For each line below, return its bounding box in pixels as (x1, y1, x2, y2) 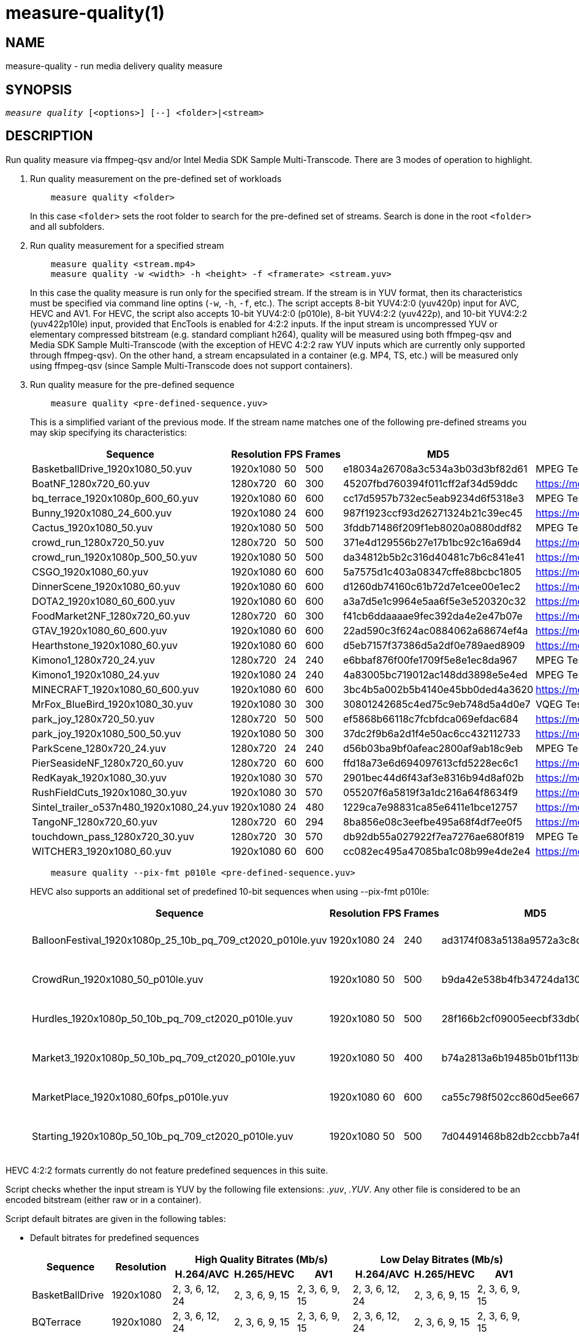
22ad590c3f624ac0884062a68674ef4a (343, 624, 528, 637)
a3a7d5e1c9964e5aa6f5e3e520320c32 (343, 594, 526, 607)
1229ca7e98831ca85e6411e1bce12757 (343, 800, 518, 813)
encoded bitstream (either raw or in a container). (6, 1194, 202, 1205)
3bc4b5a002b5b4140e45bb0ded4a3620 (343, 683, 534, 696)
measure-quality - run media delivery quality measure (6, 61, 223, 72)
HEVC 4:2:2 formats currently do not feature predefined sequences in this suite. (6, 1164, 328, 1175)
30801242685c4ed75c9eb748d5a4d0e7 (343, 697, 531, 710)
